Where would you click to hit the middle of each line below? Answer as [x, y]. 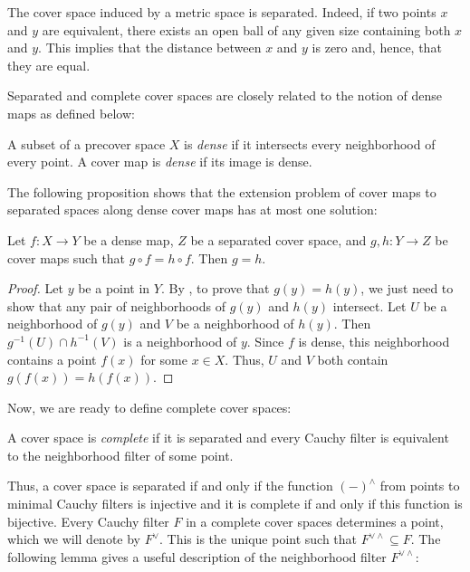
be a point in [114, 288]
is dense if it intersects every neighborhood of [310, 143]
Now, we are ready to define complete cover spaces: [149, 407]
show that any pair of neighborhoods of [116, 305]
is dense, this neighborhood [374, 341]
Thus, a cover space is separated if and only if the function [170, 486]
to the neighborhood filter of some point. [120, 455]
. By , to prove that [215, 288]
